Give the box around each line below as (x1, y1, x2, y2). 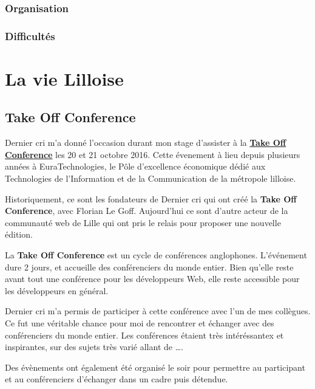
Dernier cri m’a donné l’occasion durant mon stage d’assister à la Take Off (5, 136, 286, 149)
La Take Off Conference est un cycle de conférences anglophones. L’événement (5, 249, 307, 261)
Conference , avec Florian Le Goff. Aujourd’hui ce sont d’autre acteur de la (5, 204, 288, 217)
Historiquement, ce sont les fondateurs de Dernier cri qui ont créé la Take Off (5, 192, 297, 205)
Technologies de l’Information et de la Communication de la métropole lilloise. (5, 172, 296, 185)
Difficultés (5, 28, 55, 43)
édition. (5, 228, 33, 241)
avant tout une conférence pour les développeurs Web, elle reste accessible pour (5, 272, 300, 285)
